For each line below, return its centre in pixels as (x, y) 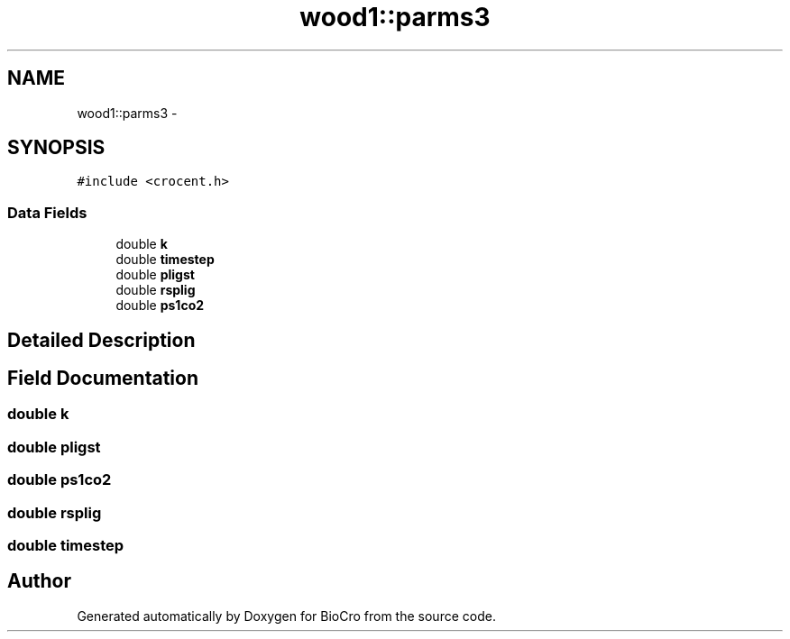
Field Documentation (103, 379)
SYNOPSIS (56, 148)
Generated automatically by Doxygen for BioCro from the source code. (286, 616)
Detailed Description (101, 340)
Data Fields (47, 212)
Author (39, 581)
